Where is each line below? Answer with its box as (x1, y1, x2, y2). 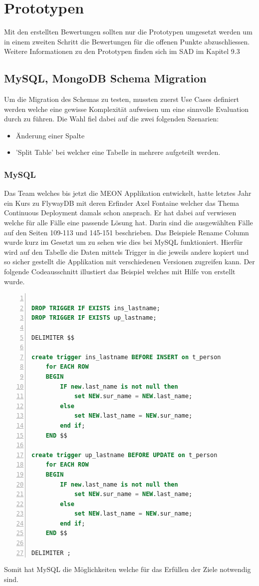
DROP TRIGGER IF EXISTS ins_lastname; (31, 304, 160, 312)
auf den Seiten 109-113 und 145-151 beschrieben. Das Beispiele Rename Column (4, 227, 249, 237)
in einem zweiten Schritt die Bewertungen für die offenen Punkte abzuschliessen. (4, 36, 250, 46)
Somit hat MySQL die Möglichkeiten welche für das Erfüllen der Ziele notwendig (4, 564, 251, 575)
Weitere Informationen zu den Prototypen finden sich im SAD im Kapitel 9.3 (4, 46, 240, 56)
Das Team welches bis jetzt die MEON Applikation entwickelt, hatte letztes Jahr (4, 188, 252, 198)
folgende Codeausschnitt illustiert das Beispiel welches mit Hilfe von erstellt (4, 266, 236, 277)
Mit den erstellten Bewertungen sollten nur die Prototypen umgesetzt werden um (4, 26, 253, 37)
